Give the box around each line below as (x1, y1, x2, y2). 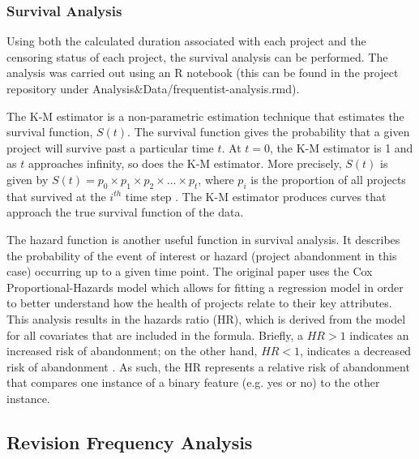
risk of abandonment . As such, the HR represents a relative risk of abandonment (6, 358, 410, 375)
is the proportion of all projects (250, 170, 406, 187)
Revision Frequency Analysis (6, 429, 253, 454)
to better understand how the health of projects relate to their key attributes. (6, 294, 392, 311)
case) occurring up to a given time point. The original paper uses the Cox (6, 263, 373, 280)
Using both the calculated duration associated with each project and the (6, 32, 366, 49)
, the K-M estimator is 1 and (270, 139, 413, 156)
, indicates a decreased (300, 342, 412, 359)
